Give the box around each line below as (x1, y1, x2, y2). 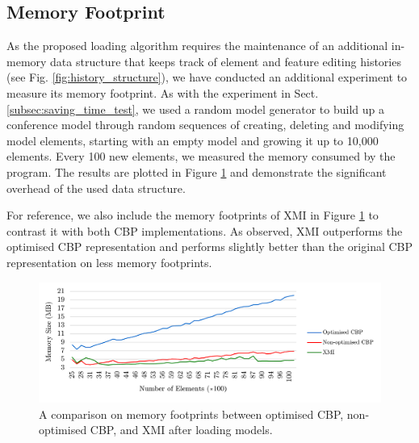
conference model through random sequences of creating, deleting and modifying (6, 116, 404, 133)
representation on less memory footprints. (6, 253, 212, 270)
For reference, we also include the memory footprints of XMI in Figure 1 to (6, 207, 379, 224)
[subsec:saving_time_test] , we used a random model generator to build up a (6, 100, 384, 117)
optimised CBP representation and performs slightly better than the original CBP (6, 238, 413, 255)
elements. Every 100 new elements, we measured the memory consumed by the (6, 148, 396, 165)
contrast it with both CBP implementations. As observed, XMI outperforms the (6, 222, 403, 239)
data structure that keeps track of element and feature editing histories (50, 52, 401, 69)
